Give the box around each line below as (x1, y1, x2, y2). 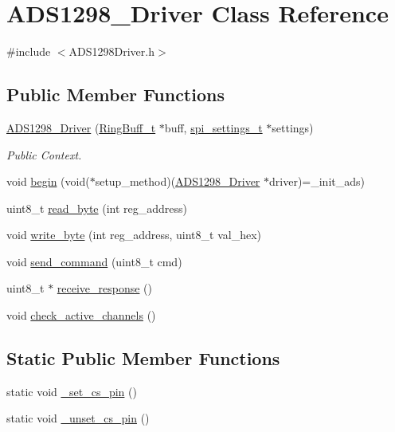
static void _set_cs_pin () (6, 383, 137, 399)
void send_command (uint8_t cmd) (6, 253, 182, 269)
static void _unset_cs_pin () (6, 410, 150, 426)
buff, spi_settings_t (164, 119, 263, 135)
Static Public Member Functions (6, 346, 280, 371)
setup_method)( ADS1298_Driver (95, 173, 260, 190)
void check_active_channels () (6, 307, 156, 324)
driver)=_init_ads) (269, 173, 365, 190)
